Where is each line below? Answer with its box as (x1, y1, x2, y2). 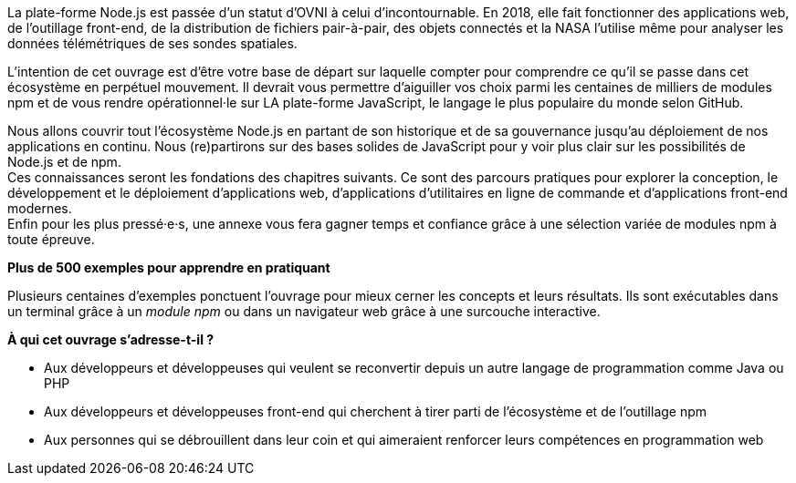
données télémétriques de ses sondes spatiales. (7, 36, 298, 51)
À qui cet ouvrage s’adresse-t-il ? (7, 332, 215, 347)
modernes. (7, 200, 72, 216)
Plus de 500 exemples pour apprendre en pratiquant (7, 260, 330, 275)
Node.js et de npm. (7, 154, 121, 170)
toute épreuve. (7, 231, 95, 247)
